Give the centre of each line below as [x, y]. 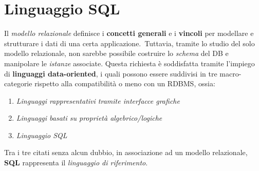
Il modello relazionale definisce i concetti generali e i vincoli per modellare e [129, 33]
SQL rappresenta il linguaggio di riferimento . [76, 163]
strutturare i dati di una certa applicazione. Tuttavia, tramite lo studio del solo [129, 43]
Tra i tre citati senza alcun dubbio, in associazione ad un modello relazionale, [126, 152]
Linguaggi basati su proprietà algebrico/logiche [89, 118]
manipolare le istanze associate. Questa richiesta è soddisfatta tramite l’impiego [129, 63]
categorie [18, 83]
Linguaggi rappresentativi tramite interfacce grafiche [98, 100]
